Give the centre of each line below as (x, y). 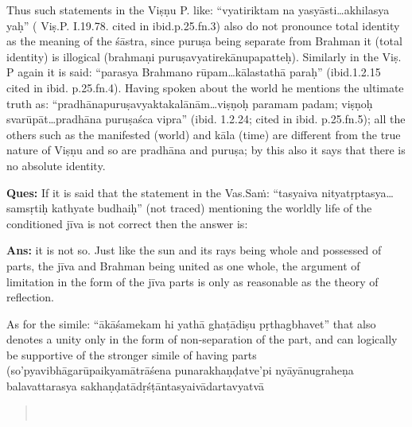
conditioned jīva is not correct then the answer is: (127, 223)
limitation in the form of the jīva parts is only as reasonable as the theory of (192, 281)
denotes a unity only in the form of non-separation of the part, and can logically (202, 339)
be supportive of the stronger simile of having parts (132, 354)
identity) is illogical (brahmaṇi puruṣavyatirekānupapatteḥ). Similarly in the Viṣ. (204, 56)
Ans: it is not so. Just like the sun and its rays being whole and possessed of (194, 250)
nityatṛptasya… (358, 192)
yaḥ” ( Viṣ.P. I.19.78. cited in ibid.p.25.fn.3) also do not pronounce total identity (203, 25)
